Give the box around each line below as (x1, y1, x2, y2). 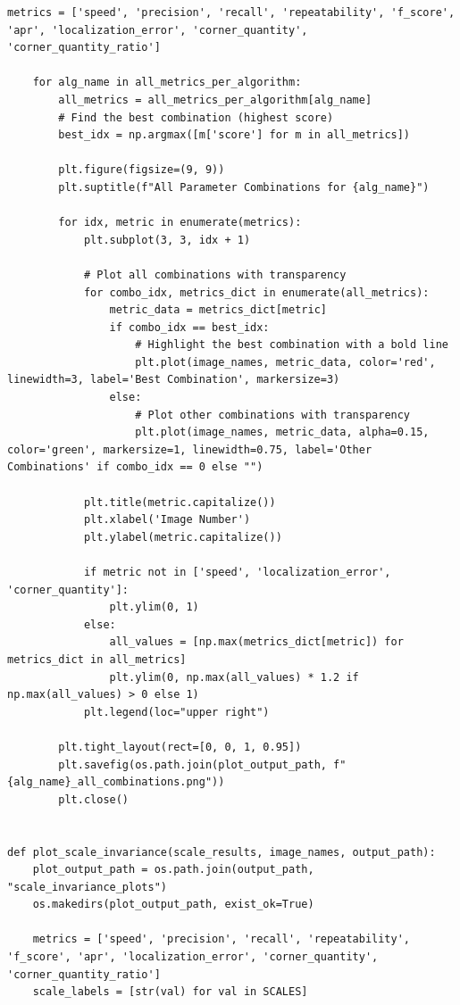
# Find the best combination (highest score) (58, 111, 334, 124)
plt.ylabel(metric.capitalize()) (83, 530, 282, 544)
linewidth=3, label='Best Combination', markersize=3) (7, 373, 340, 386)
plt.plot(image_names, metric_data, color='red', (135, 355, 436, 369)
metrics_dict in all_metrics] (7, 652, 187, 666)
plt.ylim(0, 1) (109, 601, 199, 614)
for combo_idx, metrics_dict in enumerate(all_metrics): (83, 286, 430, 299)
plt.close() (58, 793, 130, 806)
